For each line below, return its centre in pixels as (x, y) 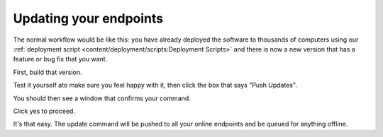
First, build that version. (48, 72)
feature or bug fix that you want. (60, 59)
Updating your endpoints (88, 18)
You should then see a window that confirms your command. (102, 98)
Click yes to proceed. (44, 111)
